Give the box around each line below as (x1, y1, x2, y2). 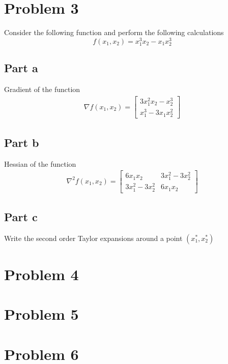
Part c (4, 209, 38, 225)
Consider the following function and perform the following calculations (4, 27, 224, 38)
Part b (4, 134, 39, 150)
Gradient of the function (4, 84, 80, 95)
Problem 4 (4, 264, 79, 285)
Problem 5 (4, 304, 79, 324)
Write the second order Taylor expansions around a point (4, 232, 183, 243)
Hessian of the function (4, 158, 76, 169)
